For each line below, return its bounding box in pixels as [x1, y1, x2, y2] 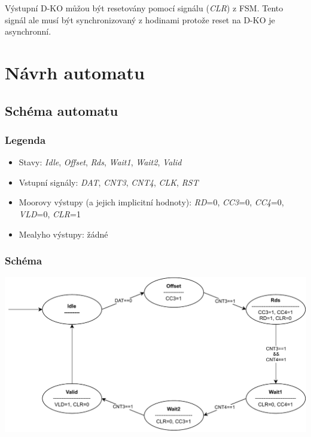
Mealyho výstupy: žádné [19, 227, 108, 240]
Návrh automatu [5, 60, 145, 84]
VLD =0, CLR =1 [19, 207, 81, 220]
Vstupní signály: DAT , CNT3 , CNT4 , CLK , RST [19, 176, 199, 188]
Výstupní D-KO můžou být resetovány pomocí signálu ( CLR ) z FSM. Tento [5, 2, 283, 14]
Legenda [5, 132, 46, 147]
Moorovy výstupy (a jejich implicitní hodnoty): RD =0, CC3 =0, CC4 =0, [19, 196, 284, 208]
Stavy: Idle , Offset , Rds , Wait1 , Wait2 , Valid [19, 156, 182, 168]
